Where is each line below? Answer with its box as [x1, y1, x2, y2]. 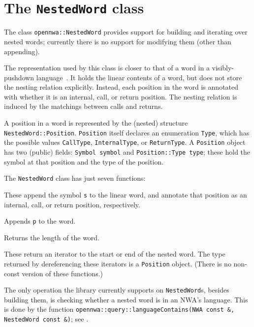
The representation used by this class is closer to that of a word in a [4, 63, 210, 73]
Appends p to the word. [4, 216, 76, 226]
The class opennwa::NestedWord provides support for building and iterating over [4, 27, 248, 37]
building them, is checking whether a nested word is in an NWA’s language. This [4, 294, 248, 304]
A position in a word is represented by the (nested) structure [4, 118, 188, 128]
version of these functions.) [22, 268, 103, 278]
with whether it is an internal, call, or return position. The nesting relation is [4, 91, 237, 101]
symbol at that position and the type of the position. [4, 156, 164, 166]
